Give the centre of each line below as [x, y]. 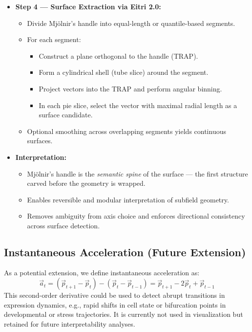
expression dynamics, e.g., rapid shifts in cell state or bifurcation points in [115, 304]
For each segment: [54, 39]
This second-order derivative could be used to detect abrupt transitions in [115, 295]
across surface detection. [63, 225]
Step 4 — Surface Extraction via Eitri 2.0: [88, 6]
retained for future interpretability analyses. [70, 324]
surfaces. [40, 141]
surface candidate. [66, 115]
